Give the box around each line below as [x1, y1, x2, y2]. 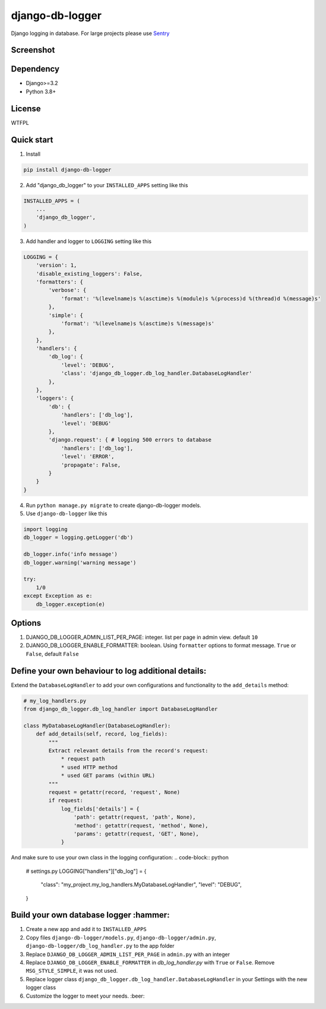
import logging [23, 526, 68, 533]
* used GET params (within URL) [61, 772, 156, 779]
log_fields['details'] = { [61, 805, 140, 812]
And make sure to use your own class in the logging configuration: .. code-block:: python [11, 854, 229, 861]
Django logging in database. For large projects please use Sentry [11, 30, 170, 37]
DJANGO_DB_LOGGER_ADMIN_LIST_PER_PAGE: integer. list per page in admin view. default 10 [26, 633, 258, 641]
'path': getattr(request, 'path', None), [73, 814, 196, 821]
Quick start [11, 134, 53, 145]
